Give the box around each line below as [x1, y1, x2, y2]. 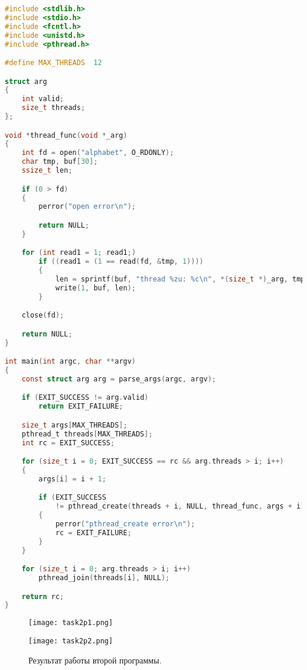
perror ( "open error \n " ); [38, 202, 136, 211]
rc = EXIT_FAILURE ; [55, 528, 132, 537]
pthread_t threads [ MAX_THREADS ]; [21, 429, 153, 438]
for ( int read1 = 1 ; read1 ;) [21, 248, 136, 257]
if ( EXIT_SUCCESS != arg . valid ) [21, 393, 149, 402]
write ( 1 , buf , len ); [55, 283, 136, 292]
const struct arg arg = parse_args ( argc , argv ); [21, 374, 217, 383]
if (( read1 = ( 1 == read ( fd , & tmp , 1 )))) [38, 257, 204, 266]
